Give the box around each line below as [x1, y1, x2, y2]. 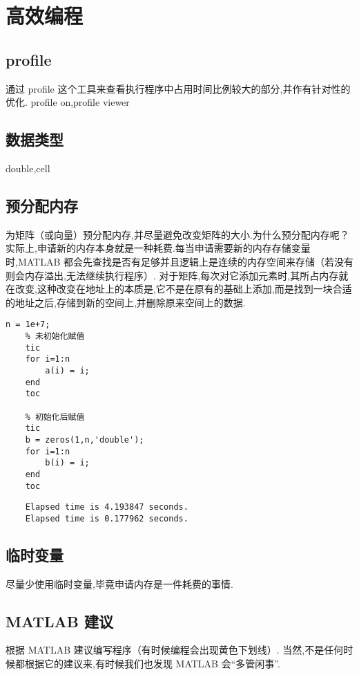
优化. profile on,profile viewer [6, 95, 130, 109]
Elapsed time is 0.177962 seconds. [25, 513, 188, 524]
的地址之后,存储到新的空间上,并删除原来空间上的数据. [6, 295, 246, 309]
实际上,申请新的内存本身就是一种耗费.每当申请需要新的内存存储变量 [6, 241, 311, 255]
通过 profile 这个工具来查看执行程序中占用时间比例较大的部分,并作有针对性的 [6, 81, 351, 95]
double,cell [6, 160, 50, 175]
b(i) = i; [45, 458, 90, 468]
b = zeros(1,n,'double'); [25, 434, 144, 445]
